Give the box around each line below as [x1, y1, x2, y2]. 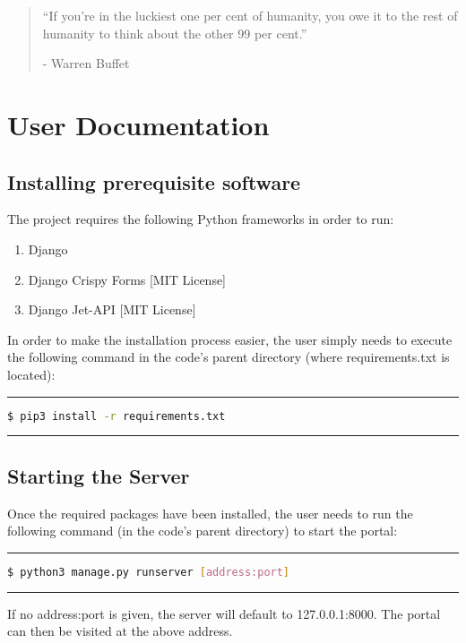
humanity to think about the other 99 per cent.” [42, 23, 307, 42]
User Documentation [7, 106, 270, 142]
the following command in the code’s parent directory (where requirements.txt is [7, 347, 450, 366]
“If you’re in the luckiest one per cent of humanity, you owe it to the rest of [42, 6, 458, 24]
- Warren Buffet [42, 54, 130, 73]
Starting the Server [7, 461, 190, 489]
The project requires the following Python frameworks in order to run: [7, 210, 394, 228]
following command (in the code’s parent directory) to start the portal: [7, 521, 398, 540]
